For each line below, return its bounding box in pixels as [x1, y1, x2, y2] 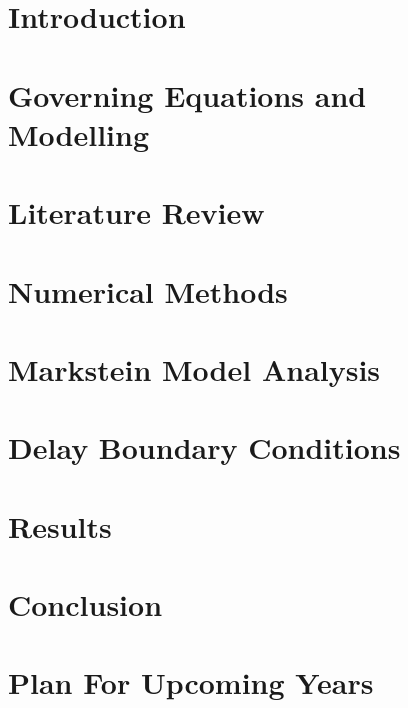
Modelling [8, 113, 150, 154]
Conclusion [8, 584, 163, 624]
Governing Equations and [8, 74, 367, 115]
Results [8, 505, 112, 546]
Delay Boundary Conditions [8, 427, 401, 468]
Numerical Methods [8, 270, 288, 311]
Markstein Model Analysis [8, 348, 381, 389]
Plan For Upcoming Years [8, 662, 374, 703]
